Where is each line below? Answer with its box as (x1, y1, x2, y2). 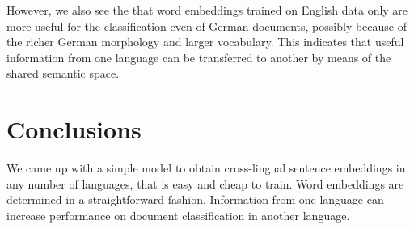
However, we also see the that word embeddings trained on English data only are (6, 2, 408, 18)
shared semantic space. (6, 65, 120, 82)
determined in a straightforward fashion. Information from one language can (6, 191, 384, 208)
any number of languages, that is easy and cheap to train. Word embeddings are (6, 175, 404, 192)
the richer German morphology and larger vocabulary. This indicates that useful (6, 33, 404, 50)
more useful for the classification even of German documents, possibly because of (6, 17, 408, 34)
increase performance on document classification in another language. (6, 206, 350, 223)
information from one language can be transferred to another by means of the (6, 49, 391, 66)
